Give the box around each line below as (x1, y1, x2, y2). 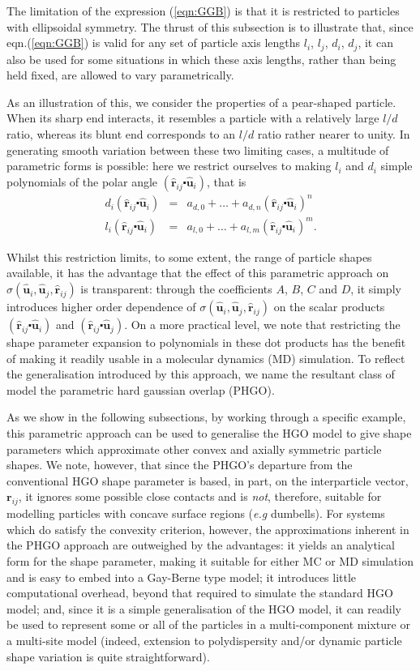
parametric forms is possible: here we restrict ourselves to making (6, 157, 332, 174)
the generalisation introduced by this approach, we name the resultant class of (6, 365, 395, 383)
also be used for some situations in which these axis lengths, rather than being (6, 50, 396, 67)
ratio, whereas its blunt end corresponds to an (6, 126, 236, 143)
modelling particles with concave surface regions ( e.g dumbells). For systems (6, 505, 385, 522)
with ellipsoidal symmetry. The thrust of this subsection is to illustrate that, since (6, 18, 414, 35)
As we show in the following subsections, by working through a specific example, (6, 408, 406, 425)
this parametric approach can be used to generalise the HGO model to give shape (6, 425, 412, 442)
